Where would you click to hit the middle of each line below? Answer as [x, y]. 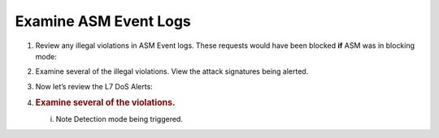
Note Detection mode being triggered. [119, 119]
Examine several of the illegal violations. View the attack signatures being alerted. [172, 71]
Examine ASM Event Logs [103, 21]
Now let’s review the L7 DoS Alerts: [94, 86]
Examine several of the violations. [105, 103]
